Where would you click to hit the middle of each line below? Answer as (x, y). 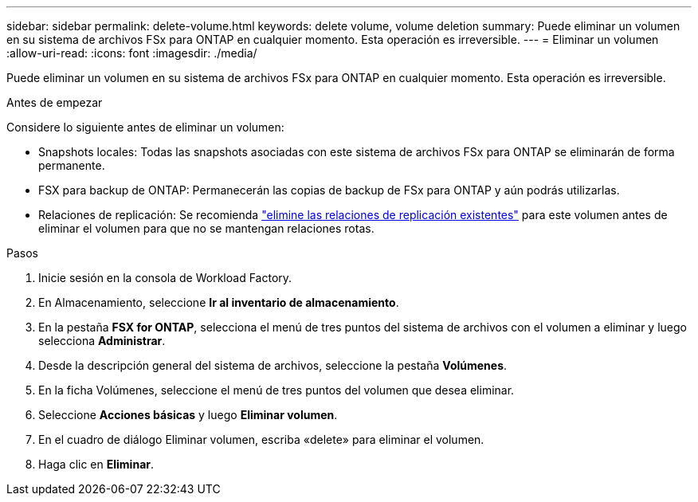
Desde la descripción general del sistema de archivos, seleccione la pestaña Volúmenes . (273, 365)
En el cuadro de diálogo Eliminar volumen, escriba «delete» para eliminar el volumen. (261, 439)
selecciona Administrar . (102, 341)
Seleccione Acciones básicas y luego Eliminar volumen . (188, 415)
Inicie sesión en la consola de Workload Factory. (165, 278)
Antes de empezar (55, 102)
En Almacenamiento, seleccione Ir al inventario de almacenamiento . (219, 302)
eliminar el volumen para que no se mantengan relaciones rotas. (206, 228)
